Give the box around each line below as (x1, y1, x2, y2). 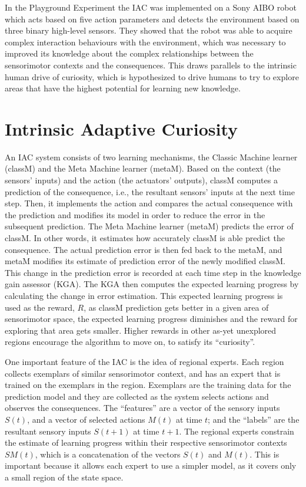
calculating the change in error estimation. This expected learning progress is (5, 289, 283, 301)
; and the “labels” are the (208, 413, 300, 425)
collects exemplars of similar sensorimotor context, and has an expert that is (5, 367, 281, 379)
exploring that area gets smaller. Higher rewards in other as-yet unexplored (5, 324, 277, 336)
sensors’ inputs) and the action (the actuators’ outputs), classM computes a (5, 174, 278, 186)
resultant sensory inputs (5, 425, 91, 437)
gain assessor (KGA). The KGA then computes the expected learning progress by (5, 278, 299, 290)
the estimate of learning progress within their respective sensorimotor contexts (5, 436, 287, 449)
